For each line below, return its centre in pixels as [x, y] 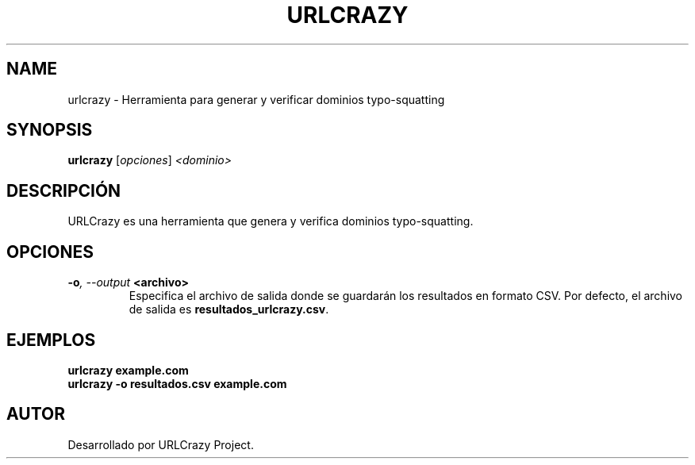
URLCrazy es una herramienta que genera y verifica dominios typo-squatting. [271, 221]
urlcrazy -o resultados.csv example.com [177, 383]
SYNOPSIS [50, 130]
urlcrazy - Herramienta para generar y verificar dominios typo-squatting [256, 99]
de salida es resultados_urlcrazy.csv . [229, 309]
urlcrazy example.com [128, 370]
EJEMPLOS [51, 340]
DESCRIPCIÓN [64, 190]
